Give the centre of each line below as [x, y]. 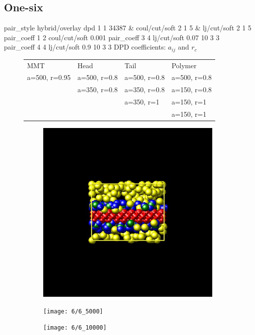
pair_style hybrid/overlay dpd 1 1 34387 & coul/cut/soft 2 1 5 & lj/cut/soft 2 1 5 [128, 28]
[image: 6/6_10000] [75, 328]
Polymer [184, 65]
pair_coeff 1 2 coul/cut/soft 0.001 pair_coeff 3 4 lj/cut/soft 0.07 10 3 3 [112, 37]
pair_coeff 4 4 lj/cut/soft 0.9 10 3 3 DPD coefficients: [85, 47]
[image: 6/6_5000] [73, 311]
